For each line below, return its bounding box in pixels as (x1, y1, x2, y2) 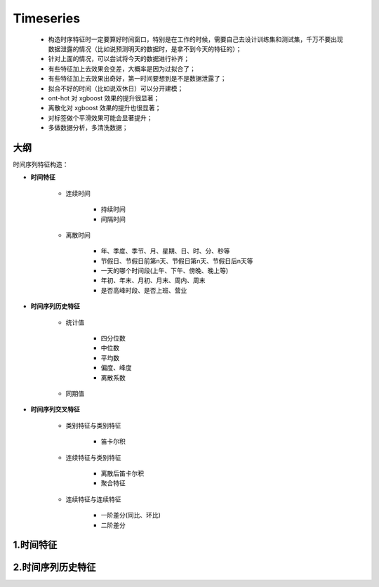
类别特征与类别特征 (65, 421, 121, 430)
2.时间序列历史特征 (13, 562, 96, 574)
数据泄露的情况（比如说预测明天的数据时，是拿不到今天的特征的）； (48, 44, 242, 53)
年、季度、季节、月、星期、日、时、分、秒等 (100, 246, 230, 256)
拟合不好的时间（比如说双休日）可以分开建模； (48, 84, 184, 93)
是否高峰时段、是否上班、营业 (100, 286, 187, 294)
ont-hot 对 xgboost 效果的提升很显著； (48, 93, 160, 102)
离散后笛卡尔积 (100, 469, 144, 477)
